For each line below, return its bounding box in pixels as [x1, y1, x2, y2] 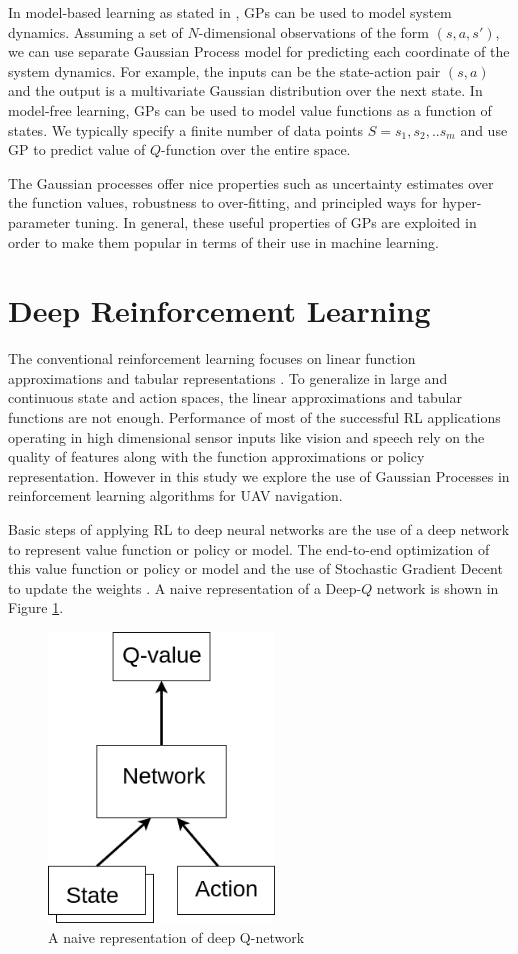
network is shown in [376, 577, 499, 598]
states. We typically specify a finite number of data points [8, 119, 364, 140]
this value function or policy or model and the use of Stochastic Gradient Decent [8, 558, 503, 579]
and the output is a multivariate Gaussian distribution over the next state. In [8, 80, 483, 101]
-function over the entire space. [160, 139, 351, 160]
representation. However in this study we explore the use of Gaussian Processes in [8, 465, 510, 486]
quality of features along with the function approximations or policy [8, 446, 425, 467]
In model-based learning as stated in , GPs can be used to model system [8, 2, 452, 22]
